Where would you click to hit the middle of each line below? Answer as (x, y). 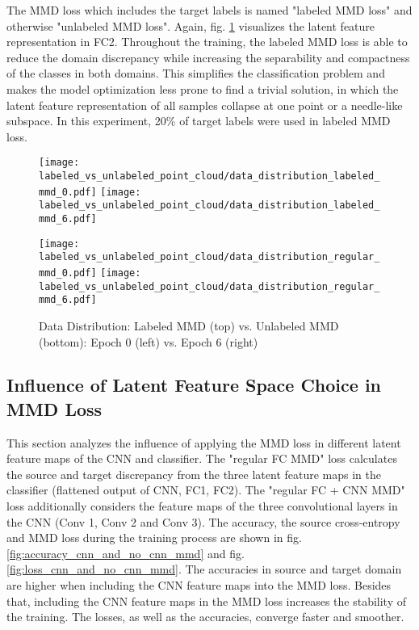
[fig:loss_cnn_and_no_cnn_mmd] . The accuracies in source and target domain (204, 569)
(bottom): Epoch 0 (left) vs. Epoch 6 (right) (149, 341)
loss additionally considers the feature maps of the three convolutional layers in (202, 506)
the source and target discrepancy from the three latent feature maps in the (194, 474)
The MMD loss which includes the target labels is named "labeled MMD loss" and (209, 10)
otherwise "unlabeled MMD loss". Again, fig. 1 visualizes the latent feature (191, 25)
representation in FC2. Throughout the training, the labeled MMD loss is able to (207, 42)
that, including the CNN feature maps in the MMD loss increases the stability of (207, 601)
